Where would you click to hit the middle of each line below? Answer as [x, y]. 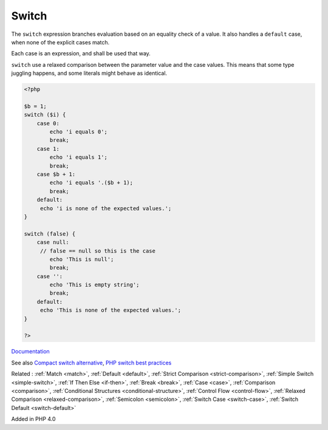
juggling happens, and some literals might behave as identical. [89, 73]
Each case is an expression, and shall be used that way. [81, 53]
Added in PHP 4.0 [33, 419]
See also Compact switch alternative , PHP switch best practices [91, 363]
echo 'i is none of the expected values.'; [106, 208]
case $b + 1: [56, 174]
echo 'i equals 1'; [78, 157]
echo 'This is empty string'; [94, 285]
